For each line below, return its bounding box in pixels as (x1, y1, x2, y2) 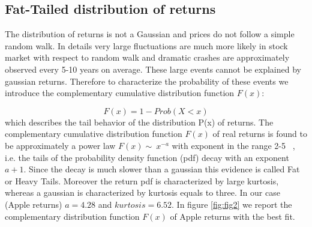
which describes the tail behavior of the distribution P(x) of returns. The (5, 115, 274, 128)
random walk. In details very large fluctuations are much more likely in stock (5, 39, 288, 52)
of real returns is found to (212, 127, 307, 140)
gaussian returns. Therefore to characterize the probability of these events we (5, 74, 289, 87)
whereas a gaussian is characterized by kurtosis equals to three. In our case (5, 186, 280, 199)
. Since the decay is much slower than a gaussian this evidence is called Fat (23, 163, 300, 175)
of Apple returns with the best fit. (170, 210, 295, 222)
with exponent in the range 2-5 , (172, 139, 295, 151)
